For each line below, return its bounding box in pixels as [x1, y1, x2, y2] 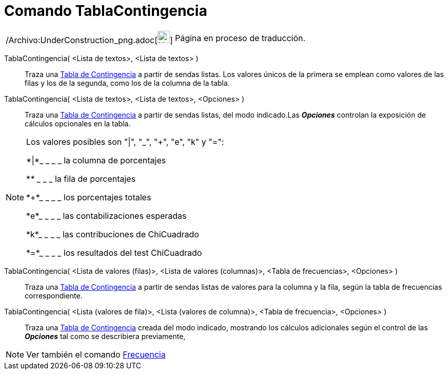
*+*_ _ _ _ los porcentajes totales [26, 192, 151, 202]
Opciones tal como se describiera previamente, [25, 331, 186, 341]
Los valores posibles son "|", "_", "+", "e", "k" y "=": [26, 136, 224, 147]
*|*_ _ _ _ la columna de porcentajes [26, 155, 166, 165]
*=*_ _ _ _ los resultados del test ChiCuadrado [26, 247, 202, 258]
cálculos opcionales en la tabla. [25, 119, 131, 128]
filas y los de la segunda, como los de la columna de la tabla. [25, 78, 230, 87]
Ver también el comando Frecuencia [26, 349, 166, 360]
